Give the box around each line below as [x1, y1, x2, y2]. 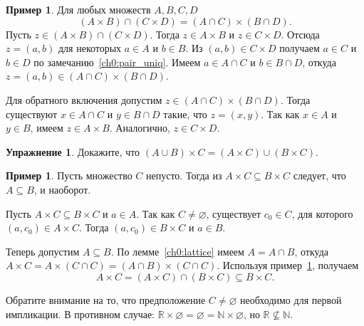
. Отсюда [281, 26, 320, 41]
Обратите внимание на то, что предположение [6, 292, 206, 307]
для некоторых [58, 41, 122, 56]
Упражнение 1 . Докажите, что [6, 144, 140, 159]
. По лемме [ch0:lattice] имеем [110, 243, 244, 258]
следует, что [293, 168, 346, 183]
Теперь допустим [6, 243, 80, 258]
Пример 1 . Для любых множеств [6, 2, 151, 16]
